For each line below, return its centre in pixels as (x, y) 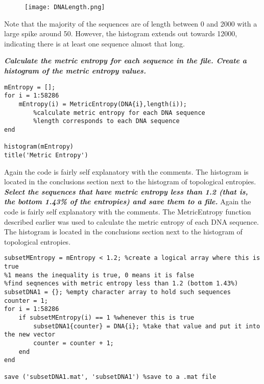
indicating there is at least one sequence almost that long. (94, 43)
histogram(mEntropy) (39, 147)
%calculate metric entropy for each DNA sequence (119, 113)
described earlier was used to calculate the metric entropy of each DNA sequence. (131, 221)
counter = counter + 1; (74, 343)
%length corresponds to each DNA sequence (106, 121)
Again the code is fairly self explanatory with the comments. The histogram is (126, 171)
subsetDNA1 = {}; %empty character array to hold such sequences (117, 292)
